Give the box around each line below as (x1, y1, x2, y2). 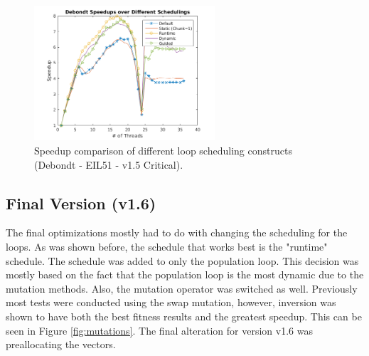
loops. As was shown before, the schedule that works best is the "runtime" (6, 239, 328, 254)
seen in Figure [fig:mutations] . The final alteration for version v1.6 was (6, 323, 313, 337)
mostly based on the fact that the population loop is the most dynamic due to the (6, 267, 364, 282)
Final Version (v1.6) (6, 192, 156, 214)
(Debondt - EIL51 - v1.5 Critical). (34, 157, 183, 172)
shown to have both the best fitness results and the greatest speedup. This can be (6, 308, 362, 323)
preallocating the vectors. (6, 337, 116, 352)
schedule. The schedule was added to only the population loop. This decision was (6, 253, 359, 268)
